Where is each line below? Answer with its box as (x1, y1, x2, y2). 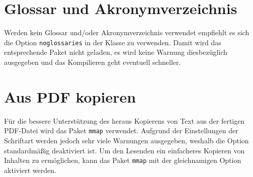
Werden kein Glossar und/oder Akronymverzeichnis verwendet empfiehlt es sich (4, 27, 249, 38)
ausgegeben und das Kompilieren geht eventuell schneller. (4, 56, 181, 67)
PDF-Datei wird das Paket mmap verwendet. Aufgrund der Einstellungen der (4, 125, 238, 136)
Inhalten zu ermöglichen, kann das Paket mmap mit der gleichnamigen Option (4, 155, 241, 165)
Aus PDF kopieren (4, 86, 136, 107)
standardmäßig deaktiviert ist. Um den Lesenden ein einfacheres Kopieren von (4, 145, 245, 155)
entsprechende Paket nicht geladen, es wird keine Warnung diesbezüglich (4, 47, 227, 57)
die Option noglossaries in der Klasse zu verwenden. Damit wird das (4, 37, 221, 47)
